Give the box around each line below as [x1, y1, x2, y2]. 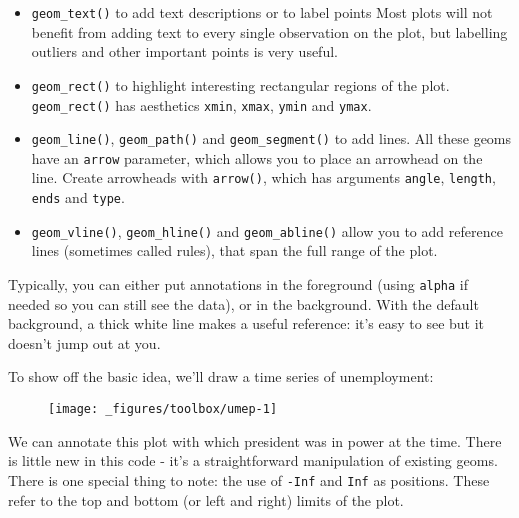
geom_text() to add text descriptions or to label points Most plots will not [31, 2, 493, 22]
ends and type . [31, 187, 125, 208]
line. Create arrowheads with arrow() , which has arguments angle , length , [31, 167, 496, 188]
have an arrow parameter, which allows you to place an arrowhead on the [31, 147, 483, 168]
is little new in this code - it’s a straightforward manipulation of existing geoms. [8, 450, 498, 471]
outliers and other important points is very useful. [31, 41, 338, 62]
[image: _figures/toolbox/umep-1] [48, 402, 278, 417]
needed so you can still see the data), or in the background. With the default [8, 293, 479, 314]
